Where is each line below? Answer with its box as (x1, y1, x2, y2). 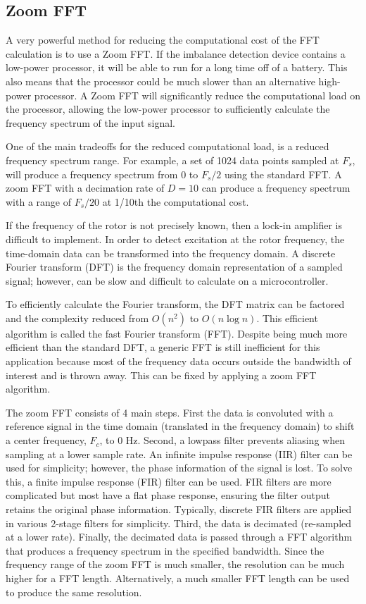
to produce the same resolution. (6, 584, 142, 599)
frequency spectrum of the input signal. (6, 115, 175, 130)
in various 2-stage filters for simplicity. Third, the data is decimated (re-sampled (6, 515, 352, 530)
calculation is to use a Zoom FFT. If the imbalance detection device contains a (6, 46, 346, 61)
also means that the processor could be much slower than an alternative (6, 73, 315, 88)
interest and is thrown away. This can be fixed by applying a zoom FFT (6, 367, 317, 382)
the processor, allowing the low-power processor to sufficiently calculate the (6, 101, 330, 116)
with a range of (6, 194, 71, 209)
